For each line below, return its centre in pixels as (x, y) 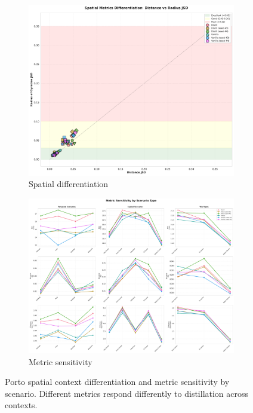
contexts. (21, 405)
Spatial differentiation (69, 184)
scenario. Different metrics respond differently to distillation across (127, 393)
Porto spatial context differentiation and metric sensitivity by (117, 382)
